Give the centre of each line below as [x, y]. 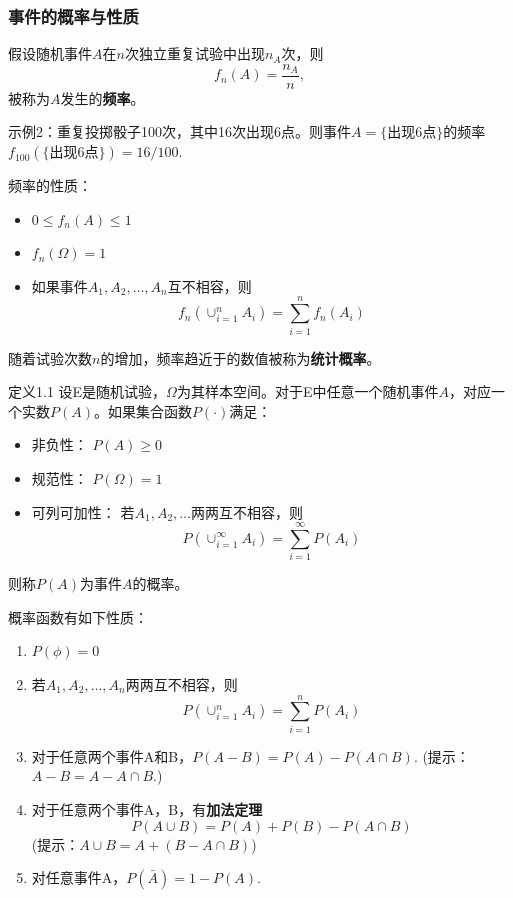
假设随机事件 [50, 53]
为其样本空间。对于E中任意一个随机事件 [307, 391]
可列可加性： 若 [83, 511]
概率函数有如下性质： [78, 616]
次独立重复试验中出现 [194, 53]
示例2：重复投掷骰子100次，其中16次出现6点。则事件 [179, 131]
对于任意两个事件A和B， [112, 755]
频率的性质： [50, 185]
